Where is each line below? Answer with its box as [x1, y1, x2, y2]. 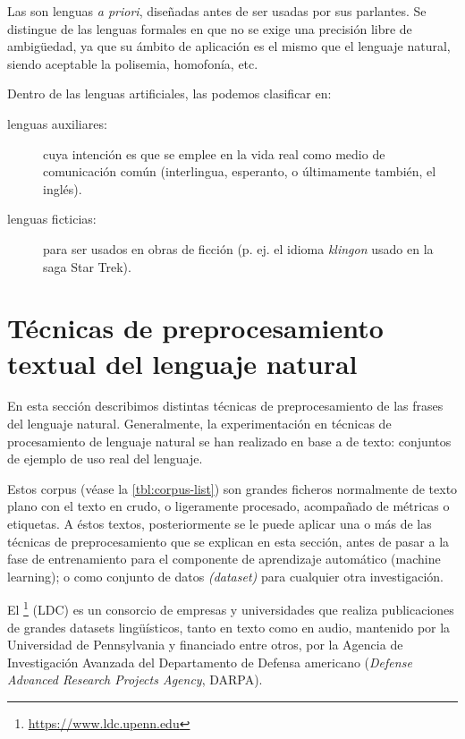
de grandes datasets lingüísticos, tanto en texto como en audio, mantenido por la [7, 617, 451, 636]
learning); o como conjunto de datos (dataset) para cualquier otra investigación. [7, 566, 444, 585]
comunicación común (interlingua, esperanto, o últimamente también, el [43, 162, 436, 181]
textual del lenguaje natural [7, 344, 358, 381]
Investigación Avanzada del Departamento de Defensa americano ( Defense [7, 652, 412, 671]
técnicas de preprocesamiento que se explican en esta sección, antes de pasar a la [7, 531, 450, 550]
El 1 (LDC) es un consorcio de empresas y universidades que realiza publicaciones [7, 598, 454, 619]
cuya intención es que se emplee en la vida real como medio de [43, 144, 385, 163]
